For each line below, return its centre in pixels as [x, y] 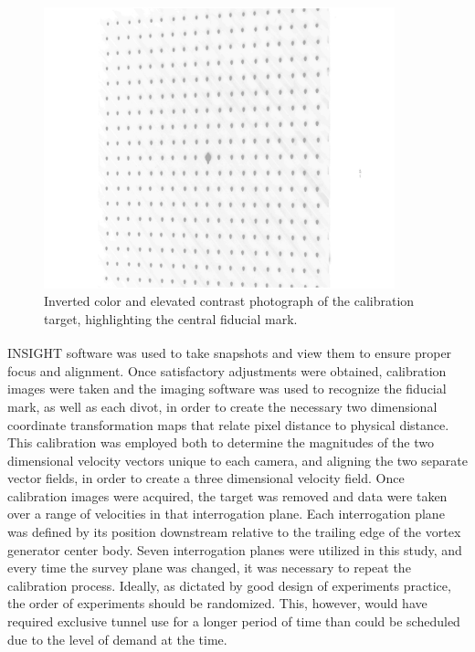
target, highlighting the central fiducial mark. [171, 318]
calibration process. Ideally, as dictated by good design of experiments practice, [229, 585]
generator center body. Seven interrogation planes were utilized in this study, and [235, 549]
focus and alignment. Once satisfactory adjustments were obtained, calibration [227, 370]
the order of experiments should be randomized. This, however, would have [217, 603]
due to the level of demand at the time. [117, 639]
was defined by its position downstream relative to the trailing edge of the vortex [234, 532]
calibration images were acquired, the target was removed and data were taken [227, 495]
